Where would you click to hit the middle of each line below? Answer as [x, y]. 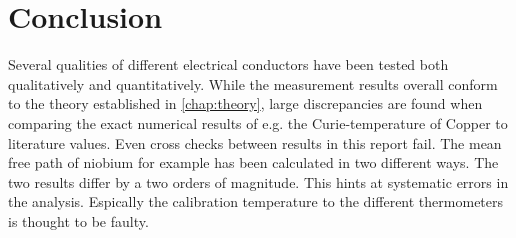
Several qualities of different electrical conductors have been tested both [228, 64]
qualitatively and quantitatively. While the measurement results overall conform [253, 83]
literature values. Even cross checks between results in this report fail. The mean [255, 142]
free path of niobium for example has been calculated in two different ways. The [253, 162]
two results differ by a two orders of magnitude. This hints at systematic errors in [258, 181]
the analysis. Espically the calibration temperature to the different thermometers [256, 201]
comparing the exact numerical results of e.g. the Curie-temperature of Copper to [258, 122]
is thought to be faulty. [78, 220]
